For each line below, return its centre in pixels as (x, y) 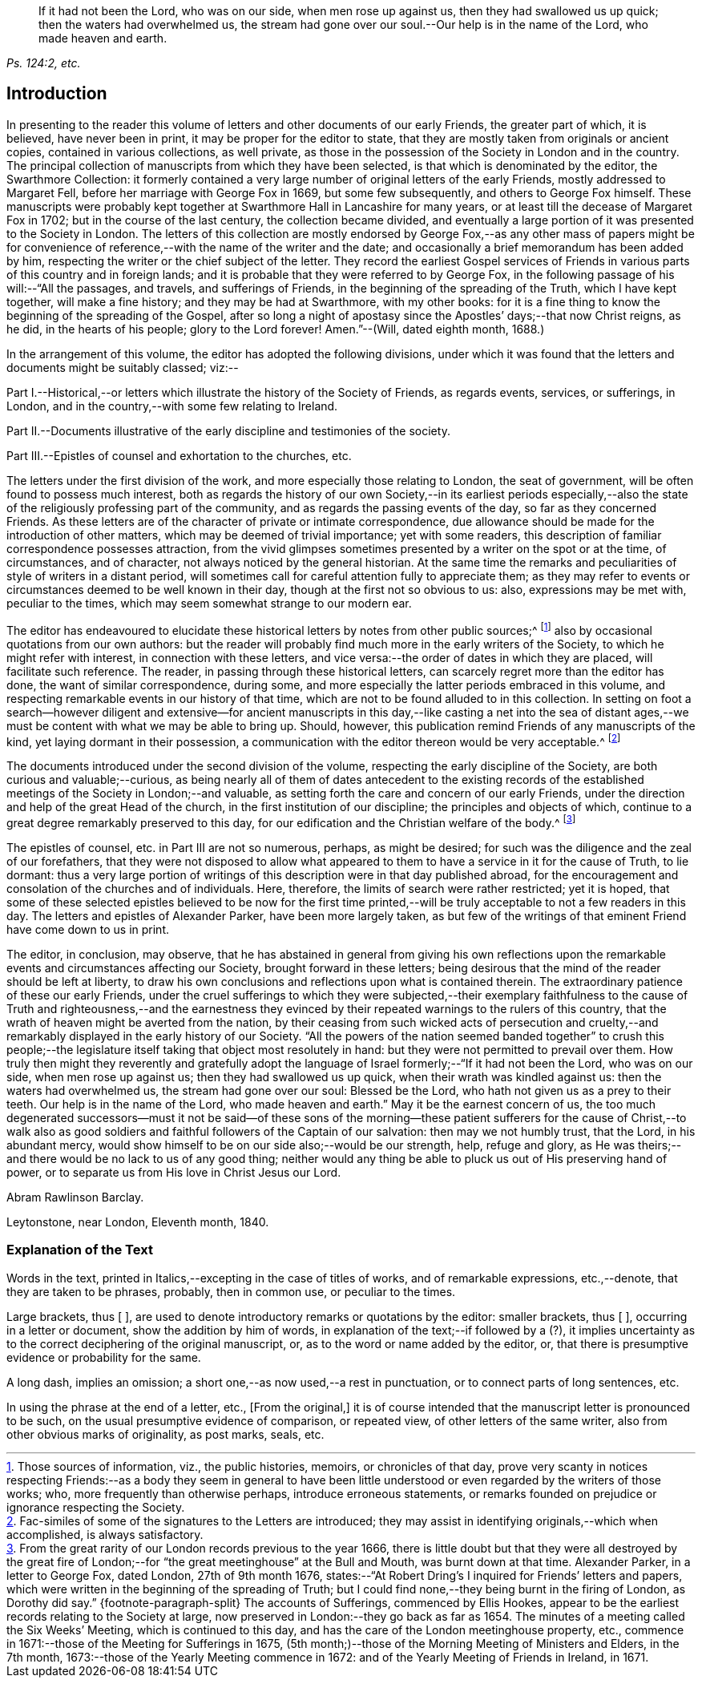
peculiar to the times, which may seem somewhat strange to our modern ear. (209, 603)
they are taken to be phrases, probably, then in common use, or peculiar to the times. (231, 1291)
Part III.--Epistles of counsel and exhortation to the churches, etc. (179, 455)
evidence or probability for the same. (104, 1357)
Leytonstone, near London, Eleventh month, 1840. (138, 1222)
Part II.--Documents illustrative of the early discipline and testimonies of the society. (228, 430)
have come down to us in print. (88, 929)
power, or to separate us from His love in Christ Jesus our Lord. (174, 1172)
